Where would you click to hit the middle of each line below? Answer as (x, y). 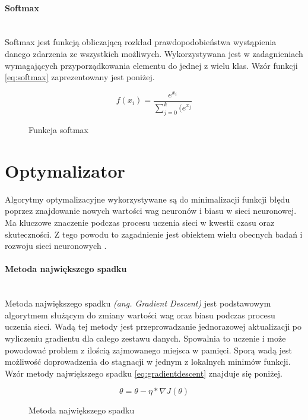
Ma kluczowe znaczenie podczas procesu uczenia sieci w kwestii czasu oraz (140, 222)
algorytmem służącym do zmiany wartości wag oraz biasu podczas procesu (140, 315)
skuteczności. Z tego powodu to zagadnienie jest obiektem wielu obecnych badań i (154, 234)
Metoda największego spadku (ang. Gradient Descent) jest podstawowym (138, 303)
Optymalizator (65, 170)
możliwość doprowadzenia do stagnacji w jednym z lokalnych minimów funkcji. (148, 361)
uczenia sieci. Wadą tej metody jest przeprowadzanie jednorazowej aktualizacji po (153, 326)
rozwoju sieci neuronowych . (56, 246)
